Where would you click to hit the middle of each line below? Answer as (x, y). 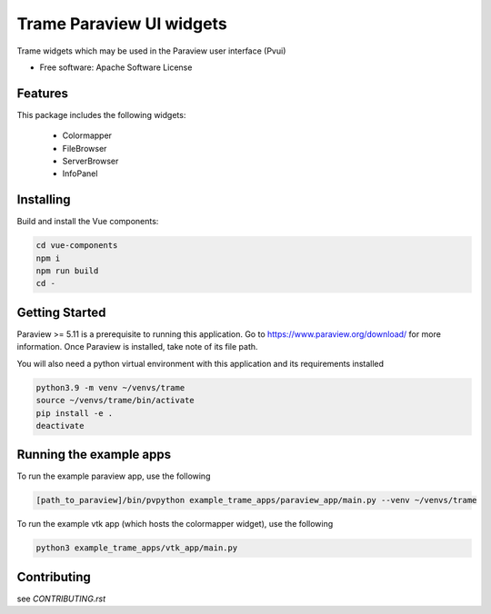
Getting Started (61, 312)
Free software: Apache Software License (116, 67)
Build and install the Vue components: (88, 222)
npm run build (67, 271)
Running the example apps (94, 455)
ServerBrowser (90, 161)
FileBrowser (85, 148)
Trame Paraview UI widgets (122, 24)
